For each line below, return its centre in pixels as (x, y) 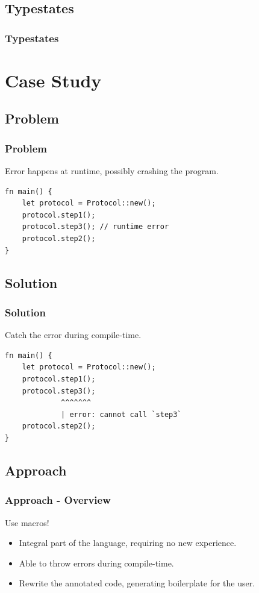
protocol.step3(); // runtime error (95, 227)
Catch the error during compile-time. (73, 335)
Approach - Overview (58, 500)
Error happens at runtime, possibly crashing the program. (112, 171)
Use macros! (27, 522)
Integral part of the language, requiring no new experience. (128, 543)
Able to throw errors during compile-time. (96, 563)
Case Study (53, 80)
